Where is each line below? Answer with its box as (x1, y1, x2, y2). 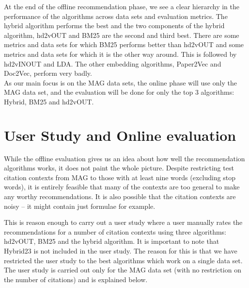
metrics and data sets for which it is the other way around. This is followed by (4, 49, 237, 59)
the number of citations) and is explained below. (4, 274, 148, 284)
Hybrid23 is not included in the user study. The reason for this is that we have (4, 246, 237, 255)
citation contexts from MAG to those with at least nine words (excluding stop (4, 172, 236, 182)
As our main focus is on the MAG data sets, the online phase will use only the (4, 77, 237, 87)
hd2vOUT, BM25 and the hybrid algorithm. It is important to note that (4, 236, 219, 246)
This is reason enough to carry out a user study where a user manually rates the (4, 217, 243, 227)
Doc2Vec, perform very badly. (4, 68, 92, 78)
